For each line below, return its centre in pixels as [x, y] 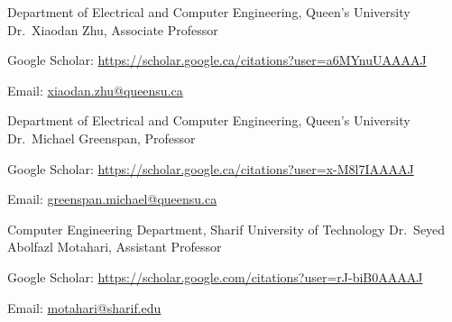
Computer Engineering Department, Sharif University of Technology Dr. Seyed [226, 229]
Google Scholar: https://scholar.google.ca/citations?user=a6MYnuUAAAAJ [217, 60]
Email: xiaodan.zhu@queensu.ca [95, 90]
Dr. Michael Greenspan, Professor [101, 138]
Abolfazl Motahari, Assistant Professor [115, 247]
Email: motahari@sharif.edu [84, 307]
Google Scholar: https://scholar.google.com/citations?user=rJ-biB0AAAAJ [215, 276]
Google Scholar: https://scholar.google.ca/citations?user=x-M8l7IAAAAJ [211, 168]
